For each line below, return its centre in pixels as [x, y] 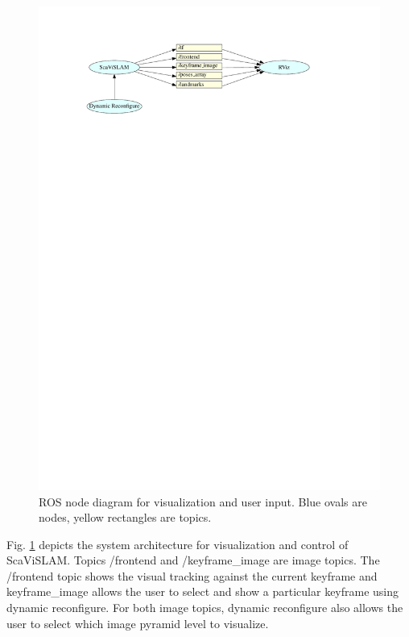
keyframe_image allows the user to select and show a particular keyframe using [203, 591]
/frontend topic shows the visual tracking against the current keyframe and [192, 575]
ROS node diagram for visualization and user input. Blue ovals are [203, 501]
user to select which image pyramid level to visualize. [138, 623]
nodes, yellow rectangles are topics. [125, 517]
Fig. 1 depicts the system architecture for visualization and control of [178, 544]
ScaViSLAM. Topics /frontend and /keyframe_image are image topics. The [193, 560]
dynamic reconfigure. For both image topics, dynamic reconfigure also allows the [205, 608]
